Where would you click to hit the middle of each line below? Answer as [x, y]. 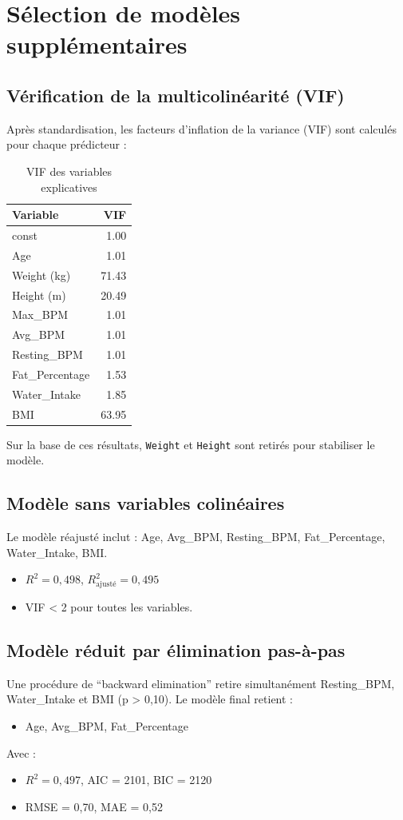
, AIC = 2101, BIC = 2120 [146, 780]
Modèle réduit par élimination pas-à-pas [176, 650]
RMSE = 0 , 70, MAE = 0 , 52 [94, 806]
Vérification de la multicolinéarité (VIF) [176, 95]
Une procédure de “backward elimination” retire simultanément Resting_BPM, [201, 683]
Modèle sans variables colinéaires [146, 503]
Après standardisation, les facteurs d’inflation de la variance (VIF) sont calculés [201, 128]
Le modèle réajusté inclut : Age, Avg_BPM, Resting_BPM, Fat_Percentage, [196, 537]
